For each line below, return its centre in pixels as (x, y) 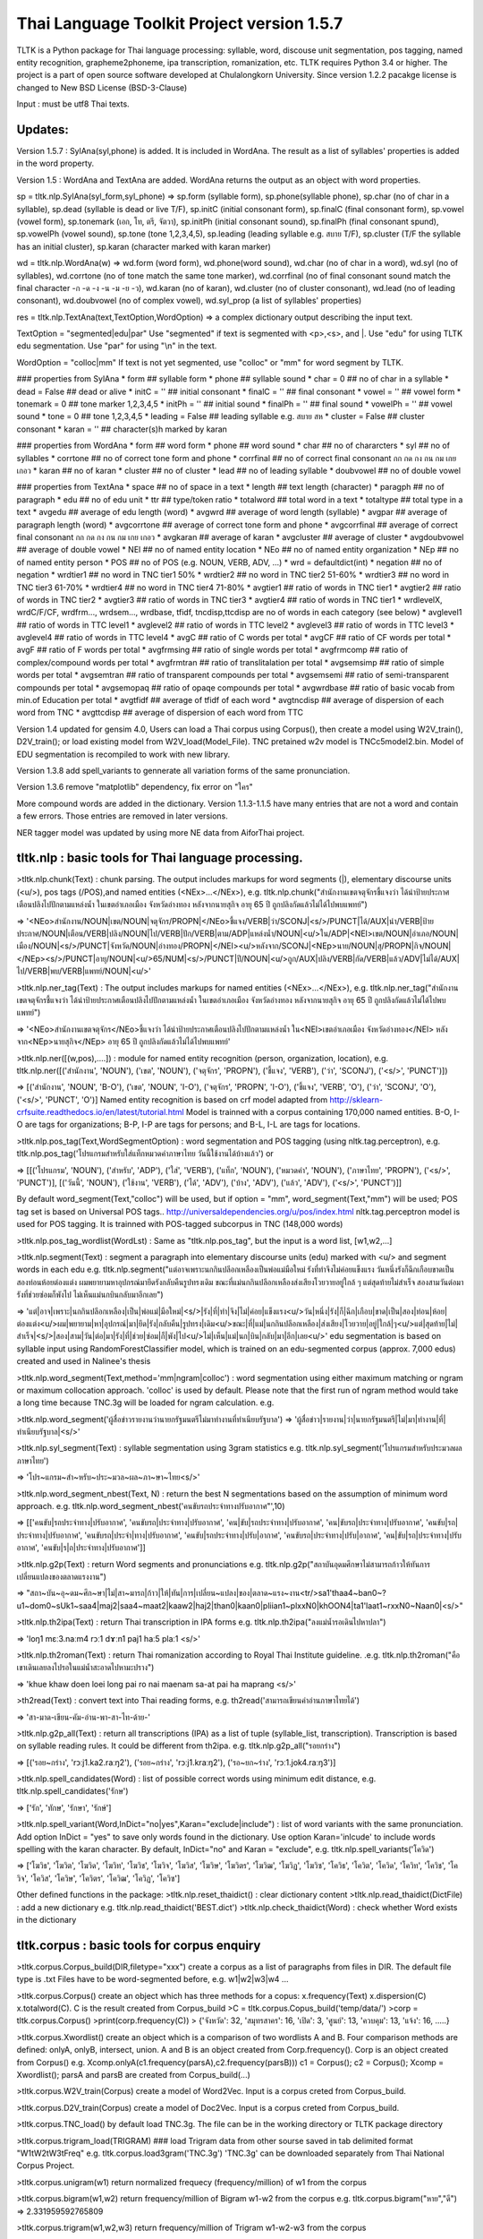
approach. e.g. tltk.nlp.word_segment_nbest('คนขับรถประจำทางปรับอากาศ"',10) (151, 1506)
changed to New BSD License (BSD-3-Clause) (102, 87)
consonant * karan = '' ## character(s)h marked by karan (122, 429)
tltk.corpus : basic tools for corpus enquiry (139, 1945)
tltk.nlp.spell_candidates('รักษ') (72, 1791)
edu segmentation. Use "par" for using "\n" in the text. (117, 346)
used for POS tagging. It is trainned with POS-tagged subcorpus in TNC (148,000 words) (180, 1224)
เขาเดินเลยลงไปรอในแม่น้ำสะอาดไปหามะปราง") (85, 1668)
